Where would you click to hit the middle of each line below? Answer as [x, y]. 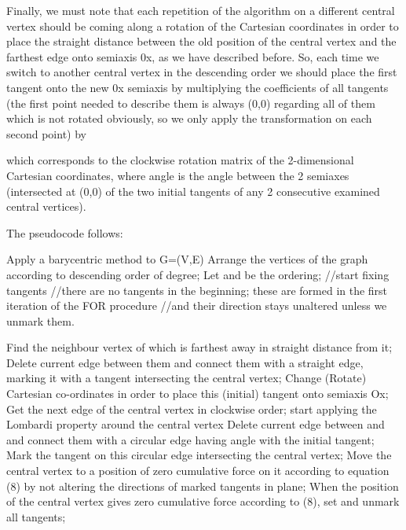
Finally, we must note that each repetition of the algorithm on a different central [201, 10]
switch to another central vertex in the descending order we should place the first [202, 72]
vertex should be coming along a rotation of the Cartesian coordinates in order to [203, 26]
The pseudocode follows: [65, 232]
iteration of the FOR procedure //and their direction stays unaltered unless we [197, 305]
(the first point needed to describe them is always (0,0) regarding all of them [191, 103]
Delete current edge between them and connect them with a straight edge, [185, 362]
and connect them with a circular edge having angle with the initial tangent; [190, 439]
